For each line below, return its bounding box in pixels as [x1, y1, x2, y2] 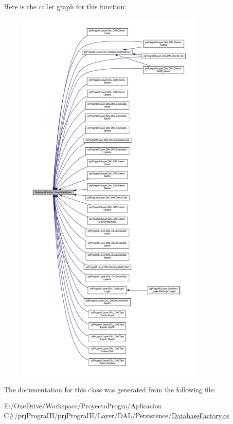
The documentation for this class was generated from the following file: [4, 384, 215, 394]
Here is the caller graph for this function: [4, 1, 126, 11]
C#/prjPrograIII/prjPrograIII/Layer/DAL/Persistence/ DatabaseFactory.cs [4, 410, 229, 420]
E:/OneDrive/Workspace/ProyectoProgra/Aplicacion [4, 401, 162, 411]
